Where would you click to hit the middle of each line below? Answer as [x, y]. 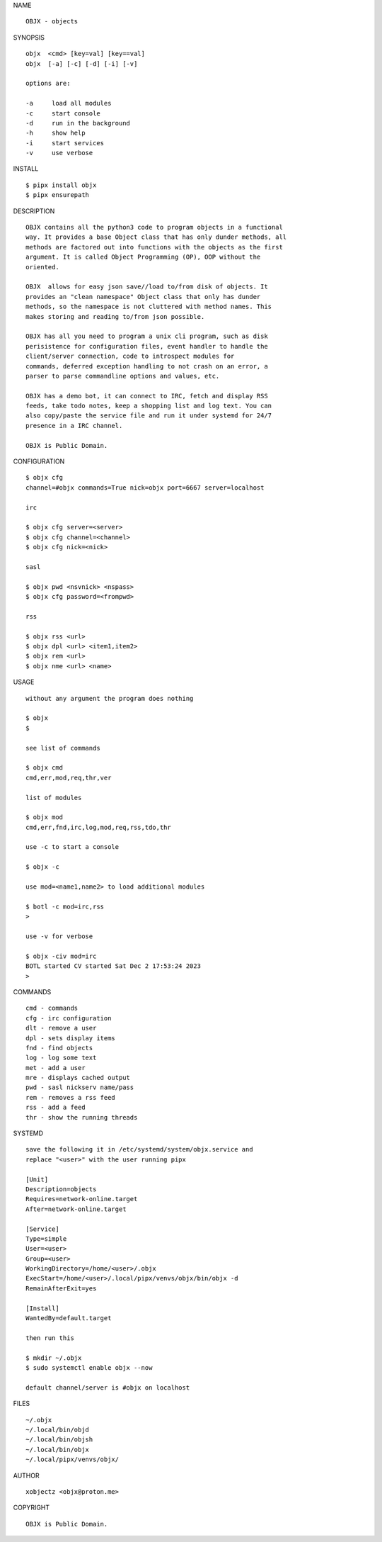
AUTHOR [26, 1475]
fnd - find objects [59, 1048]
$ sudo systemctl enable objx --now [89, 1368]
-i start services [65, 143]
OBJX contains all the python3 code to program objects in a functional [154, 227]
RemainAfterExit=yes [61, 1288]
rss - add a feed [56, 1108]
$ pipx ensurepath [58, 195]
